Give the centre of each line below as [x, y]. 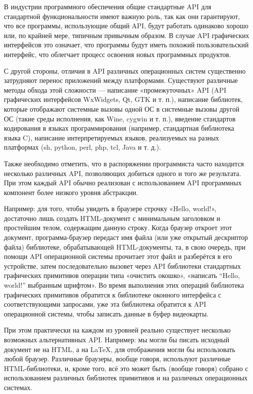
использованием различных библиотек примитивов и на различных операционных [126, 378]
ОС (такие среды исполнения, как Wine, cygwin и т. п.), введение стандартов [120, 118]
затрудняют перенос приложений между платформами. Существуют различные [121, 80]
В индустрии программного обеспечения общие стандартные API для [108, 6]
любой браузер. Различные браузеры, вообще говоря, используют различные [117, 359]
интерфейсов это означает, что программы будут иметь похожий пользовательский [126, 45]
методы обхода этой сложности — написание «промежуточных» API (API [115, 89]
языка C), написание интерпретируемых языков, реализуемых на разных [112, 137]
